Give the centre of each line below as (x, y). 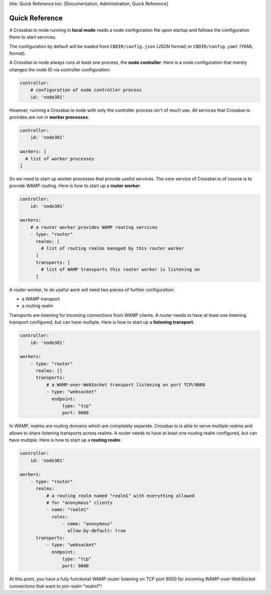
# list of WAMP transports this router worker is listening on (120, 270)
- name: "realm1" (67, 510)
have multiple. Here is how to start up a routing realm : (65, 440)
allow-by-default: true (97, 531)
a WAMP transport (41, 299)
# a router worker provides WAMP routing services (94, 227)
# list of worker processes (60, 159)
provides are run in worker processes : (49, 117)
